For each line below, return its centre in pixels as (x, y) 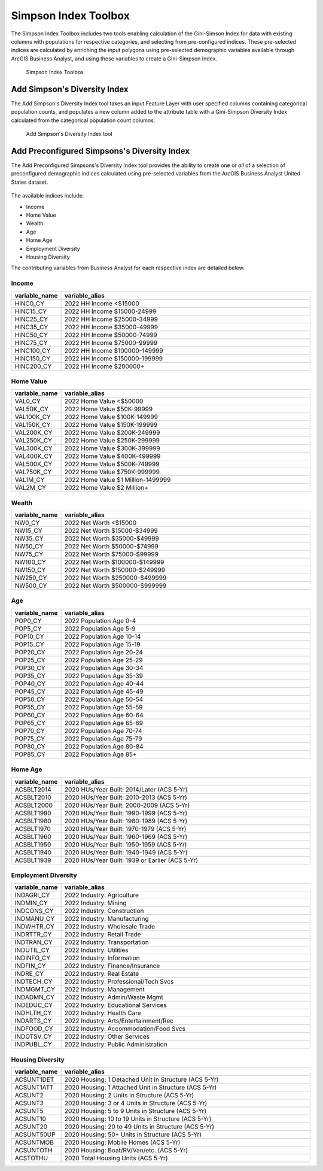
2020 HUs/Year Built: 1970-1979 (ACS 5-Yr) (125, 829)
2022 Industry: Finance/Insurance (112, 966)
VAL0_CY (28, 401)
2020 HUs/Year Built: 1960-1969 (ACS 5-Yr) (126, 836)
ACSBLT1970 (33, 829)
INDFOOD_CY (34, 1029)
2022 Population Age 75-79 (103, 738)
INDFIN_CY (30, 966)
